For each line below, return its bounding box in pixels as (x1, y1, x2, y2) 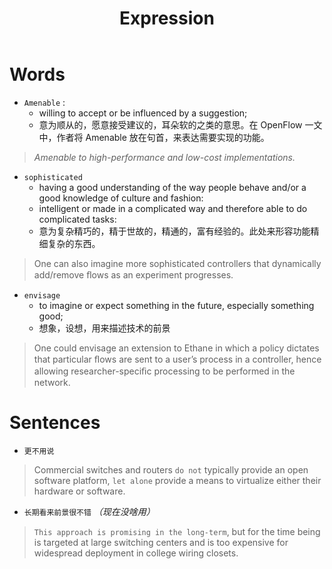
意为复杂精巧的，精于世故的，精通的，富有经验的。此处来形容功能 (38, 225, 311, 237)
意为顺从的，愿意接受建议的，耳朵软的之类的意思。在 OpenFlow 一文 (38, 118, 323, 131)
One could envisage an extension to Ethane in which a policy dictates (33, 342, 320, 354)
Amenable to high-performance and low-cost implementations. (33, 151, 296, 163)
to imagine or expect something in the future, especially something (38, 299, 315, 311)
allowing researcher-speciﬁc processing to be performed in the (33, 365, 296, 377)
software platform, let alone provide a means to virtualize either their (33, 474, 322, 486)
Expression (119, 7, 215, 30)
